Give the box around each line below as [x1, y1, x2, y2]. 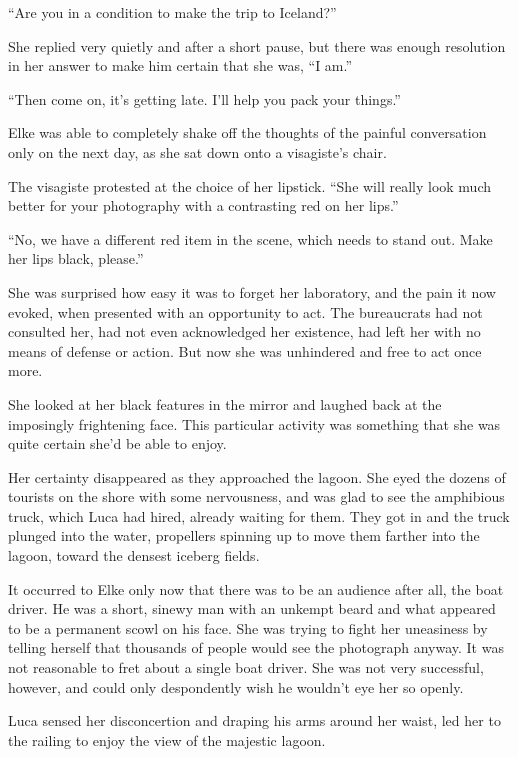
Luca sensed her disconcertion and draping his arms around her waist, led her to [8, 710, 501, 731]
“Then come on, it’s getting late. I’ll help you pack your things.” [8, 88, 401, 109]
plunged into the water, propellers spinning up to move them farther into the [8, 525, 480, 546]
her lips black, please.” [8, 248, 144, 269]
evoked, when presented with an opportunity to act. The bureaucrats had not [8, 301, 483, 322]
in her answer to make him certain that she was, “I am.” [8, 55, 353, 76]
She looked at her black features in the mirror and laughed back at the [8, 393, 442, 414]
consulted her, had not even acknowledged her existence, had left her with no [8, 321, 481, 342]
